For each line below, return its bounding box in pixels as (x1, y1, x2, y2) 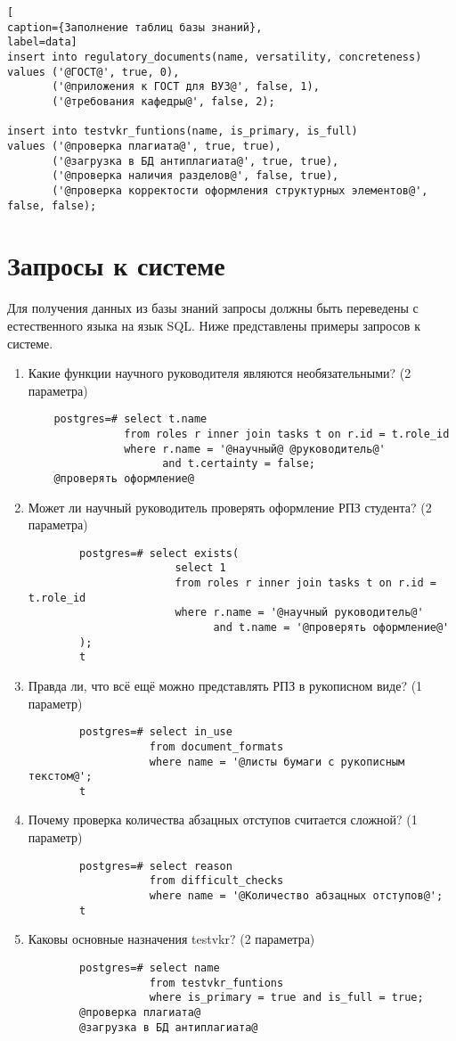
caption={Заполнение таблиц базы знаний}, (7, 20, 263, 34)
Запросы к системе (7, 247, 225, 283)
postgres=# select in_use (79, 725, 232, 739)
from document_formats (149, 740, 284, 753)
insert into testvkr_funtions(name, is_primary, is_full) (7, 125, 358, 138)
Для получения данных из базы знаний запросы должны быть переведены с (7, 299, 419, 317)
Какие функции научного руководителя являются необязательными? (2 (28, 364, 411, 382)
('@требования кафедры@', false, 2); (52, 94, 275, 108)
